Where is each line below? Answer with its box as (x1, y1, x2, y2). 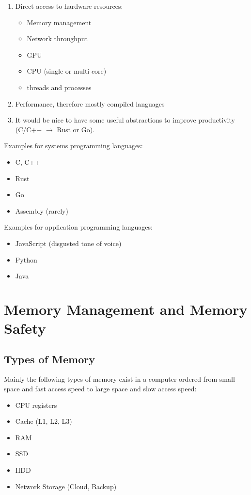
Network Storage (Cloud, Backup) (15, 481, 117, 491)
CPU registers (15, 400, 57, 410)
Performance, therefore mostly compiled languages (15, 98, 165, 108)
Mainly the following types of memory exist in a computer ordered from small (4, 374, 235, 384)
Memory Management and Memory (4, 299, 248, 319)
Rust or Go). (57, 124, 95, 134)
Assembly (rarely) (15, 205, 68, 216)
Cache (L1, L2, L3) (15, 416, 72, 426)
